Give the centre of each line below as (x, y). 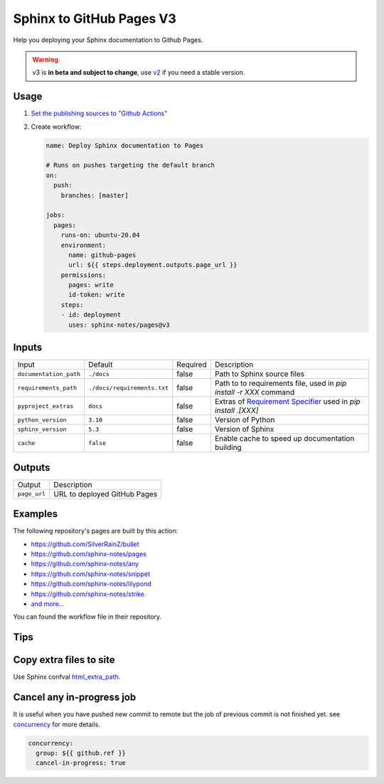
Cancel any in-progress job (75, 697)
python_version (42, 420)
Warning (45, 59)
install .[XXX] (236, 411)
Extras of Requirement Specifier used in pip (287, 402)
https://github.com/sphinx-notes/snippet (91, 574)
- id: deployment (91, 315)
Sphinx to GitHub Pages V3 (95, 19)
